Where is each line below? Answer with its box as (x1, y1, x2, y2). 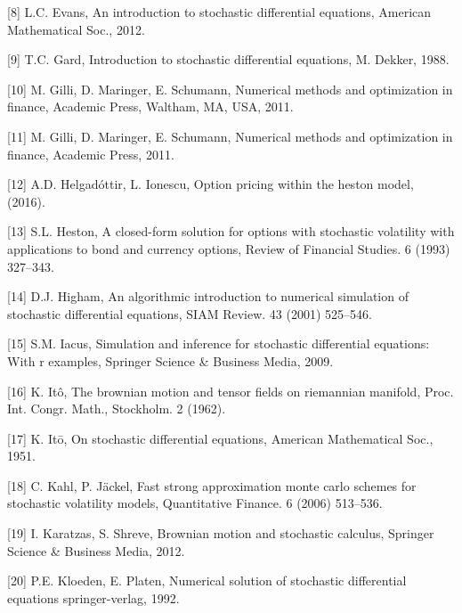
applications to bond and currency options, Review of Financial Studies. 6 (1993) (7, 239, 450, 257)
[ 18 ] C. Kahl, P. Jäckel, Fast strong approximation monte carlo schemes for (7, 476, 417, 494)
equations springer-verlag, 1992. (7, 588, 180, 607)
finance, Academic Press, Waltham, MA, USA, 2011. (7, 97, 294, 116)
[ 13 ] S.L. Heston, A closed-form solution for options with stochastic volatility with (7, 222, 455, 241)
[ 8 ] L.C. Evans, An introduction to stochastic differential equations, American (7, 3, 432, 20)
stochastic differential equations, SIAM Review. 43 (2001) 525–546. (7, 304, 372, 323)
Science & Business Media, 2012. (7, 541, 185, 560)
